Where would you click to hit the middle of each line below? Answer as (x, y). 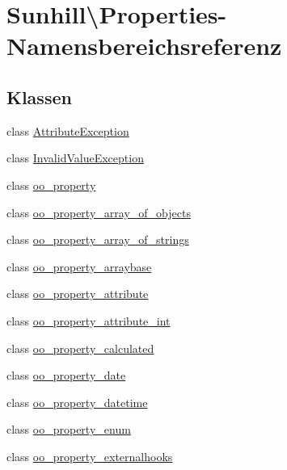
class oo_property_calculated (80, 348)
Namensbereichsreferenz (144, 46)
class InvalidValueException (75, 158)
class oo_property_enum (69, 429)
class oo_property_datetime (77, 402)
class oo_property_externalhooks (90, 456)
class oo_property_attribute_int (89, 320)
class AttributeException (68, 130)
